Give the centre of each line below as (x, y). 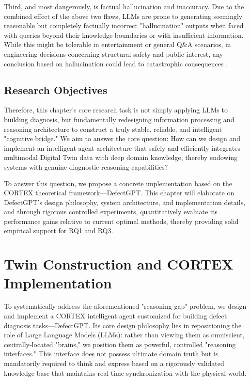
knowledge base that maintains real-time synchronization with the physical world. (125, 373)
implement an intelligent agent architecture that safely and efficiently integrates (122, 148)
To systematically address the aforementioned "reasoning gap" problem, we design (125, 306)
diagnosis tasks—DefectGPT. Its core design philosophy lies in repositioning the (123, 325)
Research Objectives (56, 89)
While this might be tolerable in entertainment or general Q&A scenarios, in (117, 44)
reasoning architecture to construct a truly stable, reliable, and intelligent (113, 129)
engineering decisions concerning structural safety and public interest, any (114, 54)
